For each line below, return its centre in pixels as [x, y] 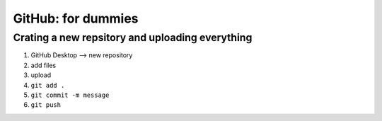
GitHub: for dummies [76, 18]
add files [44, 65]
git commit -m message [70, 95]
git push [46, 105]
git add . [48, 85]
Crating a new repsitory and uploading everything [133, 38]
